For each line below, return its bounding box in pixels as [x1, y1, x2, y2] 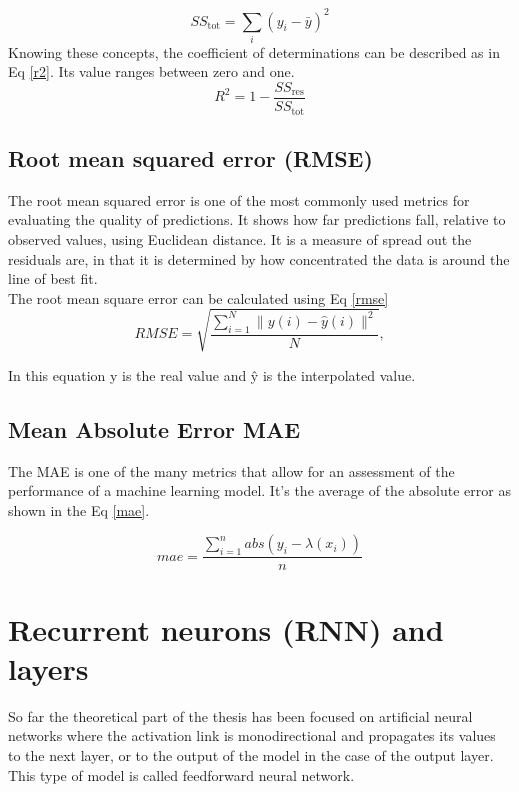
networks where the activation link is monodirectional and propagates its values [8, 725, 496, 746]
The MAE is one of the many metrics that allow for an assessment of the [8, 460, 455, 481]
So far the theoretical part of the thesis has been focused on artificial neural [8, 705, 473, 726]
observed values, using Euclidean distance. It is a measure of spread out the [8, 228, 472, 249]
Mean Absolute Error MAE [8, 413, 301, 444]
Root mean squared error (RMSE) [8, 142, 373, 173]
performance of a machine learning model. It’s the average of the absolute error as [8, 480, 511, 501]
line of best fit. [8, 268, 98, 289]
